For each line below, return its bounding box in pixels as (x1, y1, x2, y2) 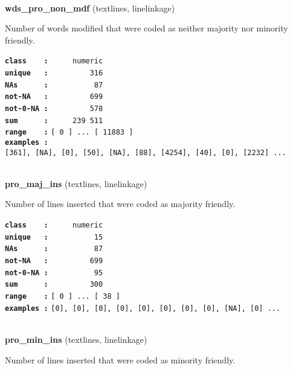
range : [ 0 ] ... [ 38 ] (5, 292, 120, 301)
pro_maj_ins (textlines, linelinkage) (5, 177, 147, 190)
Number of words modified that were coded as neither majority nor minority (5, 22, 288, 34)
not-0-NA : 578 (5, 104, 103, 113)
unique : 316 (5, 69, 103, 78)
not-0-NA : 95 (5, 268, 103, 277)
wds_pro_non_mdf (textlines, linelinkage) (5, 1, 175, 14)
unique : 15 (5, 232, 103, 241)
